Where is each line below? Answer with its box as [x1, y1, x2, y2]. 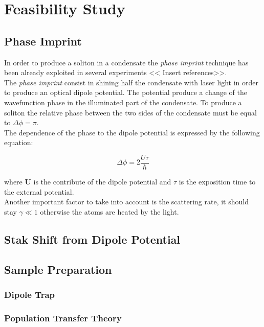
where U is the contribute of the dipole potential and [4, 176, 171, 186]
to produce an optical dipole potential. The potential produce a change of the [4, 87, 247, 98]
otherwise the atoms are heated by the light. [40, 206, 179, 217]
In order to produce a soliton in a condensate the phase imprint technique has [4, 57, 249, 67]
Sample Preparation [4, 261, 112, 277]
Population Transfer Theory [4, 311, 122, 324]
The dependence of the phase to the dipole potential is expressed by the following [4, 127, 260, 137]
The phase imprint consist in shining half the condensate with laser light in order [4, 77, 259, 87]
